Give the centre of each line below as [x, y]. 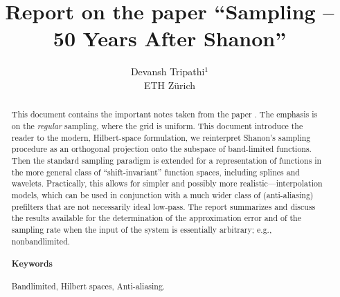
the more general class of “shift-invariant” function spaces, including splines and [155, 172]
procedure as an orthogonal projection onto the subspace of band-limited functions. [161, 149]
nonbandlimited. [41, 241]
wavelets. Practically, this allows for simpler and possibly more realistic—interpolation [167, 183]
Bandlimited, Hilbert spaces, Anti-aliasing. [88, 286]
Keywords [32, 263]
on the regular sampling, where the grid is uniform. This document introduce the [157, 125]
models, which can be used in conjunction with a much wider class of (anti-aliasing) [162, 194]
